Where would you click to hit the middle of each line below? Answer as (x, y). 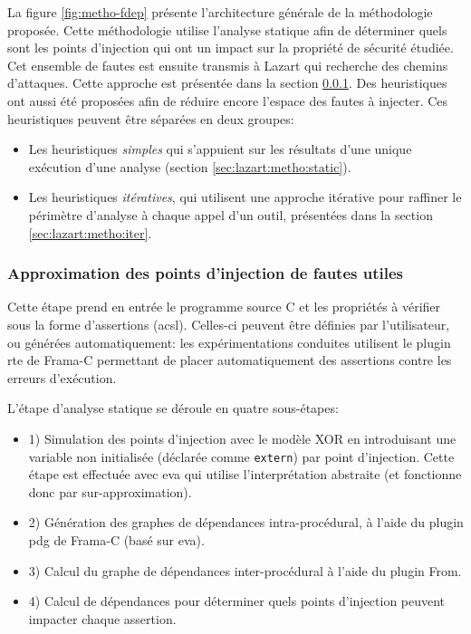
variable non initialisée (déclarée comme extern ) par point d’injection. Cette (241, 456)
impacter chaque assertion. (102, 618)
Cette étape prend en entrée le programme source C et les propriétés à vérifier (224, 307)
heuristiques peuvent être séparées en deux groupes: (151, 118)
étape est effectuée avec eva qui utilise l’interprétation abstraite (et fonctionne (245, 474)
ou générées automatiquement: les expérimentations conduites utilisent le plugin (229, 342)
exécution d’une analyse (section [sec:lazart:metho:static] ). (190, 166)
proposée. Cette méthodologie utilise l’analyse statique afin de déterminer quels (227, 29)
